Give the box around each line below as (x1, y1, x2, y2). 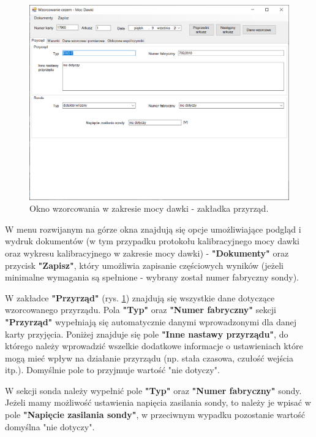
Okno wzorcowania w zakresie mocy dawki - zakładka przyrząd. (29, 202, 269, 215)
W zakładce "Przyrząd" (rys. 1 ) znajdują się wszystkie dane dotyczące (5, 291, 275, 304)
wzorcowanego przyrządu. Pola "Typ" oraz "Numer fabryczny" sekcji (5, 303, 276, 316)
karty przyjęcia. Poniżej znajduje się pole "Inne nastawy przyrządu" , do (5, 327, 288, 340)
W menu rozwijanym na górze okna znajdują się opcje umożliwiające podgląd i (5, 222, 301, 235)
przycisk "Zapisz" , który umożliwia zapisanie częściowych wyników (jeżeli (5, 258, 284, 271)
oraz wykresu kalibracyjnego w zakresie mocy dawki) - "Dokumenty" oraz (5, 246, 289, 259)
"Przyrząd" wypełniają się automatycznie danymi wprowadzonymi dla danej (5, 315, 297, 328)
